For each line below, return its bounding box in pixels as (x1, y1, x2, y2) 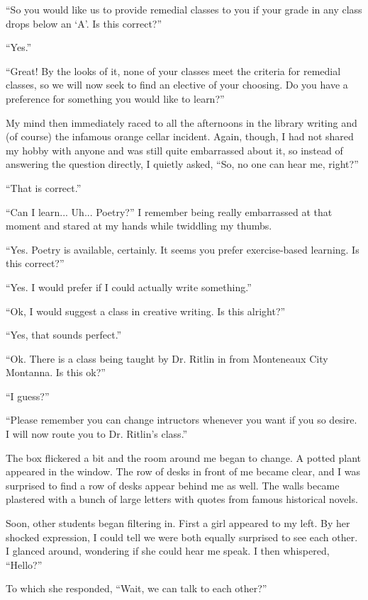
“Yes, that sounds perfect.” (6, 327, 122, 342)
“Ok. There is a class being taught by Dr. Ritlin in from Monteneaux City (6, 351, 328, 366)
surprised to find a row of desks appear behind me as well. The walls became (6, 477, 340, 492)
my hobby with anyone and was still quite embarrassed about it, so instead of (6, 142, 343, 157)
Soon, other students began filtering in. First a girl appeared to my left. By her (6, 516, 350, 531)
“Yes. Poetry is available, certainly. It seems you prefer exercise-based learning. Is (6, 242, 359, 256)
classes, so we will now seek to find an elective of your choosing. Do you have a (6, 77, 348, 92)
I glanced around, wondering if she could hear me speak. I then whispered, (6, 543, 330, 558)
